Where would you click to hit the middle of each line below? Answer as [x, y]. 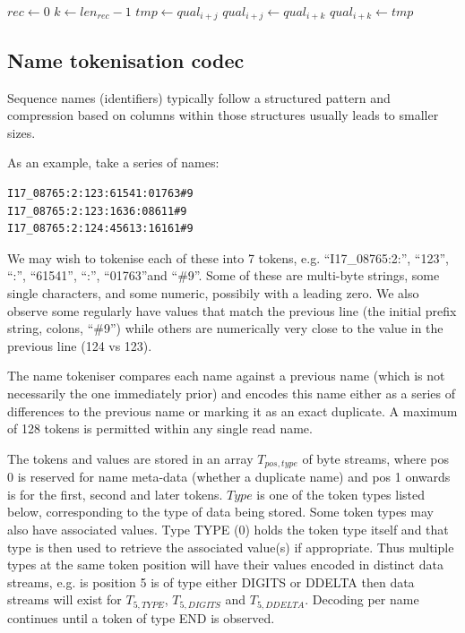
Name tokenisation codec [126, 60]
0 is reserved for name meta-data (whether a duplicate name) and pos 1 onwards [229, 477]
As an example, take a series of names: [113, 163]
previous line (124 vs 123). [80, 345]
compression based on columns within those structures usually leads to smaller [223, 115]
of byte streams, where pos [376, 458]
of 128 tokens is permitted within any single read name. [160, 428]
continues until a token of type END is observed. [141, 617]
